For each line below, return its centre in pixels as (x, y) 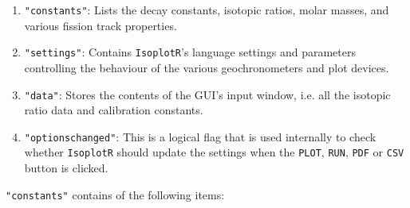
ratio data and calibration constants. (114, 110)
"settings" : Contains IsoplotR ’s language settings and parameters (190, 52)
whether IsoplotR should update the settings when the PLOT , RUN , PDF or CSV (214, 152)
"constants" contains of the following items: (115, 194)
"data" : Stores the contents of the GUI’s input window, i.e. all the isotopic (207, 94)
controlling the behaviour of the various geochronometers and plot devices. (207, 67)
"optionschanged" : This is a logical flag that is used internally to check (200, 136)
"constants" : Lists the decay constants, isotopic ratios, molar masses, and (207, 10)
